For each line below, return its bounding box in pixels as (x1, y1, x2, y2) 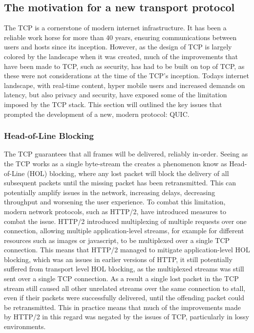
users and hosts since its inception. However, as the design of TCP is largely (4, 42, 232, 52)
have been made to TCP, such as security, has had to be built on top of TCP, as (4, 61, 245, 71)
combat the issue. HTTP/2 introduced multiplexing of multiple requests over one (4, 216, 247, 226)
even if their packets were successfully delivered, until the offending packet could (4, 292, 244, 303)
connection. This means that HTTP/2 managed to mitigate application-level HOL (4, 244, 250, 255)
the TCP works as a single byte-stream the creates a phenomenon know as (4, 158, 227, 168)
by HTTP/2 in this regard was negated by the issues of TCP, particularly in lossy (4, 311, 249, 322)
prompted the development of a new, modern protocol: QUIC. (4, 109, 190, 119)
